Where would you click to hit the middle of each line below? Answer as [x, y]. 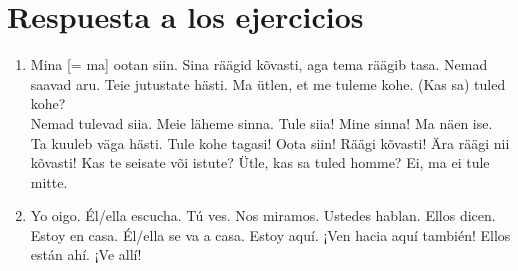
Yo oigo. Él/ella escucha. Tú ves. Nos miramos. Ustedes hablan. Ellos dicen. [263, 215]
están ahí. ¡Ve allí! [86, 254]
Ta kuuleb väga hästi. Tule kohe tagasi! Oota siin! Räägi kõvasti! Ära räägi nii [270, 142]
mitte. [49, 181]
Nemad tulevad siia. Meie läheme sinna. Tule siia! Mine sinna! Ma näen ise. [261, 122]
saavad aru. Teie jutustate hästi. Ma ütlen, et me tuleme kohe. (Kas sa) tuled [268, 83]
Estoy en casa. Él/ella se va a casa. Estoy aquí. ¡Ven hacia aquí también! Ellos [270, 234]
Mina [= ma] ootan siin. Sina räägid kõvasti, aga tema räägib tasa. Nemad [259, 64]
